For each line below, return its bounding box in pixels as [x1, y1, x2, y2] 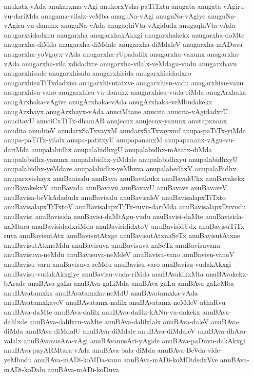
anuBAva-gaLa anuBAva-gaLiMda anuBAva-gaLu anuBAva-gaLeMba [28, 278, 234, 288]
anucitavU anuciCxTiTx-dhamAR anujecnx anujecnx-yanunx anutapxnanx [4, 116, 227, 126]
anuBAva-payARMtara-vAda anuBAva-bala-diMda [4, 345, 156, 355]
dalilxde [4, 316, 27, 326]
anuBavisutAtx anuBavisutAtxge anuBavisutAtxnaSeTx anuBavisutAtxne [19, 230, 240, 240]
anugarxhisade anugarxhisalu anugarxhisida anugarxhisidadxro [4, 68, 191, 78]
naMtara [4, 220, 30, 231]
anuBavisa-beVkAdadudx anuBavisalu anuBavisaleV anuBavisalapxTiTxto [4, 192, 226, 202]
